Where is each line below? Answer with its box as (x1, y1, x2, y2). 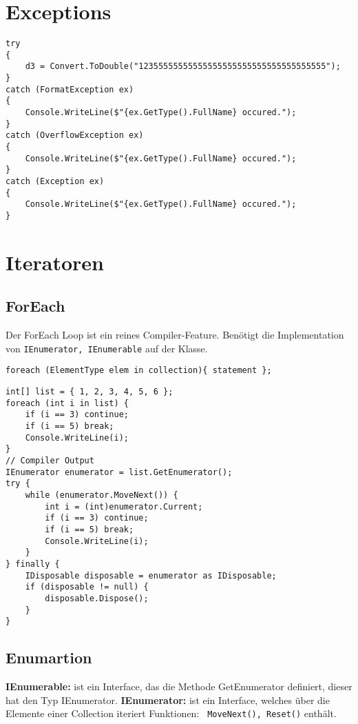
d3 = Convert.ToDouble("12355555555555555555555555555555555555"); (25, 61, 341, 72)
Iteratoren (6, 248, 104, 276)
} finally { (6, 559, 60, 569)
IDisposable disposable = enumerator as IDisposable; (25, 570, 277, 581)
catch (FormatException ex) (6, 84, 134, 94)
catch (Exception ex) (6, 177, 105, 186)
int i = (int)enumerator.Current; (45, 501, 203, 512)
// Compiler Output (6, 456, 94, 466)
